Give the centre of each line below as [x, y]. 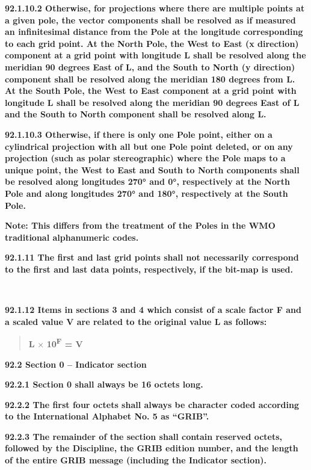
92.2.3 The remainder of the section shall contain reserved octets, [144, 436]
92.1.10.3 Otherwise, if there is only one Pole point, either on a [139, 134]
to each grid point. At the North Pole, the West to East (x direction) [152, 43]
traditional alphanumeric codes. [72, 237]
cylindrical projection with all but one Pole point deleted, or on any [149, 146]
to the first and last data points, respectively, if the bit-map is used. [149, 269]
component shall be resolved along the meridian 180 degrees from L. [150, 79]
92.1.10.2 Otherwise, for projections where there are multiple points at [155, 8]
